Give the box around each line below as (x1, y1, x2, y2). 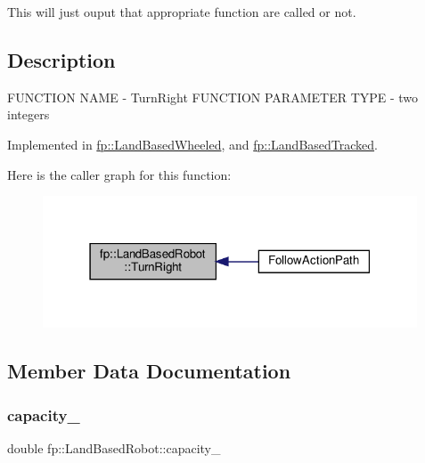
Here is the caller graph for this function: (7, 165, 232, 183)
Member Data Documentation (7, 357, 291, 385)
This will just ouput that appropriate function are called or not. (7, 3, 356, 20)
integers (7, 105, 50, 124)
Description (7, 45, 116, 73)
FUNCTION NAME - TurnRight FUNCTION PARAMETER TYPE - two (7, 87, 419, 106)
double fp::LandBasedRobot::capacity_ (7, 439, 221, 458)
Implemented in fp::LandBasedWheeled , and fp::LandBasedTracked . (7, 134, 378, 153)
